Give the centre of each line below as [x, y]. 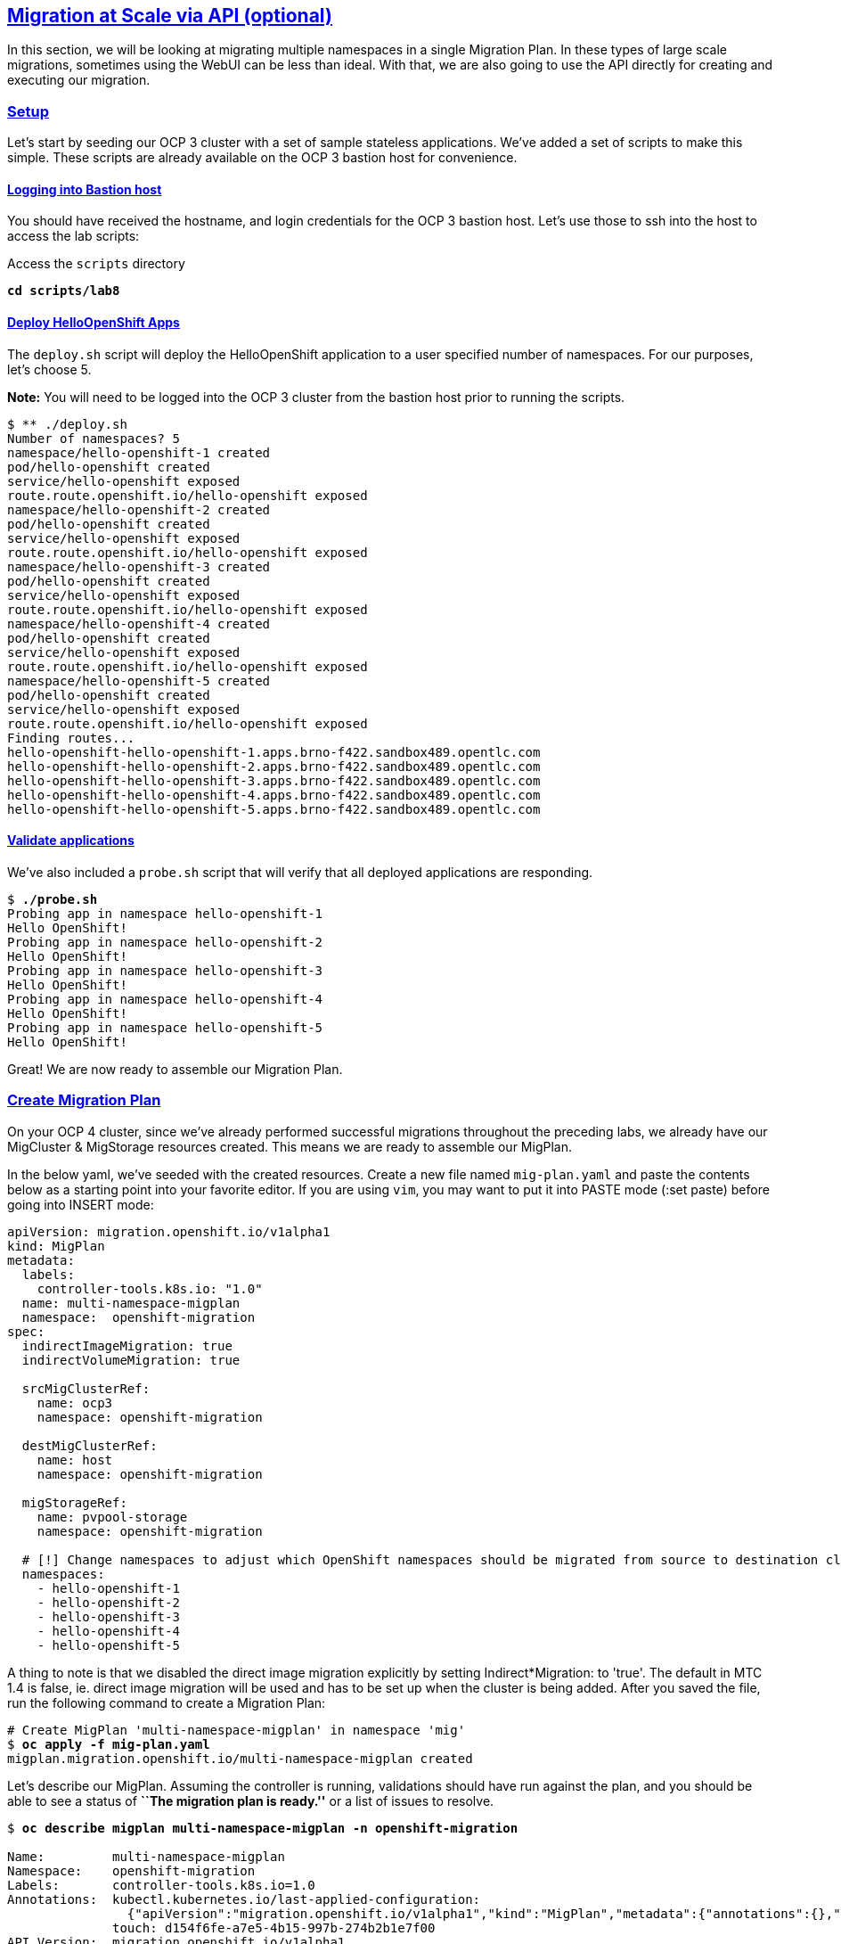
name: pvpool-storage [112, 1517]
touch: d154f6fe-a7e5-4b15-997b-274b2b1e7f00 [274, 1928]
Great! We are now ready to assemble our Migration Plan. [175, 1069]
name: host [75, 1460]
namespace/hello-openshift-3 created [139, 566]
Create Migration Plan [84, 1100]
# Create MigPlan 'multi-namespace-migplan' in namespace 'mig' [237, 1730]
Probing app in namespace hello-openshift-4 [165, 999]
